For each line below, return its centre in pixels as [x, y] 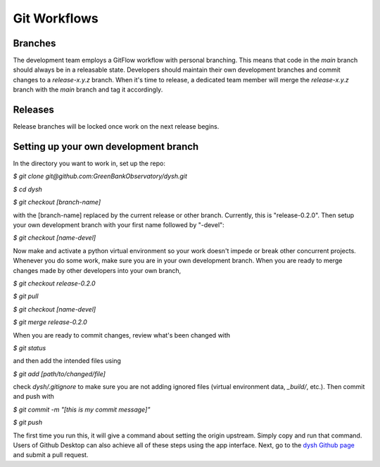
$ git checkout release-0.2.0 [54, 283]
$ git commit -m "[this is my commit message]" [82, 409]
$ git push [27, 423]
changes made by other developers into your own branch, [97, 270]
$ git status [30, 347]
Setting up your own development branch [106, 147]
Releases [33, 110]
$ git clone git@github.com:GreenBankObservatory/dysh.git [100, 177]
